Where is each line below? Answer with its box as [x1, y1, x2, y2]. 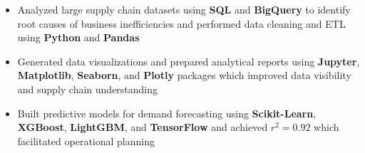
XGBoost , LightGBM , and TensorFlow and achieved [17, 120, 268, 134]
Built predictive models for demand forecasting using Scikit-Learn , [17, 105, 317, 120]
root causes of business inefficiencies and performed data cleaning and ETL [17, 16, 346, 31]
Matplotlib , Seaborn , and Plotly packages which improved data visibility [17, 68, 351, 83]
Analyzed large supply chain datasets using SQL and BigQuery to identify [17, 2, 351, 16]
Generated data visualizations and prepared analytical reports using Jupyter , [17, 53, 360, 68]
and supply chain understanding [17, 81, 158, 96]
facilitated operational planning [17, 133, 155, 148]
